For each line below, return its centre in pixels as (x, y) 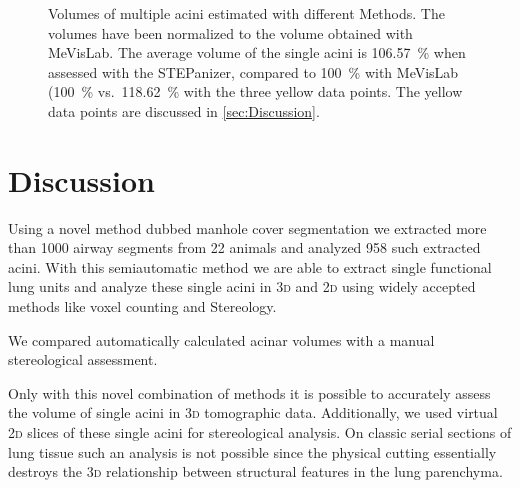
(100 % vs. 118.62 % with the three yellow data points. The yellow (255, 91)
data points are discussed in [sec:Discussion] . (184, 110)
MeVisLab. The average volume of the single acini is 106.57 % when (257, 52)
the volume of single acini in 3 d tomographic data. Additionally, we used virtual (253, 412)
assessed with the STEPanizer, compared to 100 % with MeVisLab (253, 71)
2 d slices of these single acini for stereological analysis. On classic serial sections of (260, 432)
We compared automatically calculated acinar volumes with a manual (221, 339)
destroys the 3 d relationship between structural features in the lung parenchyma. (255, 471)
